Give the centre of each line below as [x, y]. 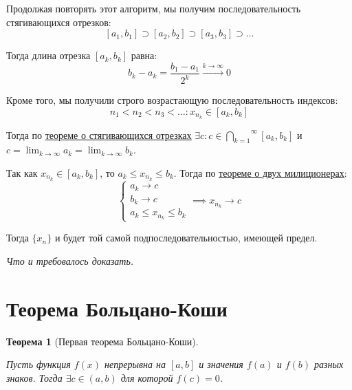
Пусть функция [38, 364]
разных [329, 364]
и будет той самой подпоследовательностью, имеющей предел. [186, 238]
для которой [147, 377]
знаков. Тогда [34, 377]
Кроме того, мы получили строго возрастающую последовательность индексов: [172, 100]
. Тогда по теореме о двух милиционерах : [260, 173]
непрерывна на [135, 364]
